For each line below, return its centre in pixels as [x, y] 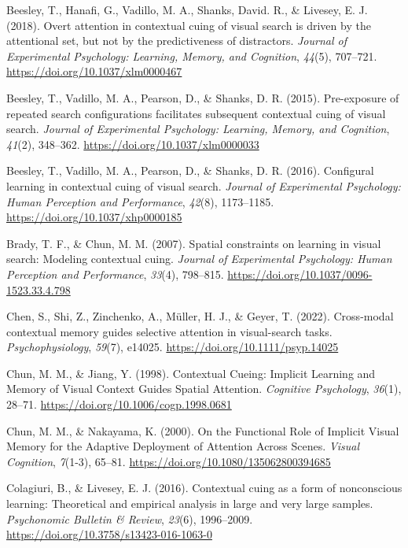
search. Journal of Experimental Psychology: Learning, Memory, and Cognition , [198, 129]
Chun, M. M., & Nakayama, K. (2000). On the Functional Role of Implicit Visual [203, 430]
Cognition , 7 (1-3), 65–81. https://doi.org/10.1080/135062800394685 [169, 461]
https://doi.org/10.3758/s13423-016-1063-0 [109, 534]
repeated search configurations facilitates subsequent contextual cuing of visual [196, 113]
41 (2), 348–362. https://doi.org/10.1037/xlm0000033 [133, 144]
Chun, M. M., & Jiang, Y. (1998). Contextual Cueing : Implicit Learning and [191, 373]
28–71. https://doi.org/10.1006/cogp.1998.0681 [119, 404]
